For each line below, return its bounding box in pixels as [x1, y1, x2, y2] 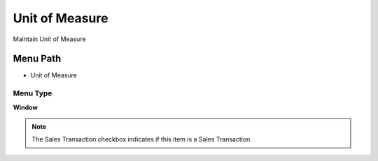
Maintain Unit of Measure [13, 35, 87, 43]
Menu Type [13, 89, 52, 98]
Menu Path [13, 53, 62, 65]
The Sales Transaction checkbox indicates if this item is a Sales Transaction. [31, 135, 252, 144]
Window [13, 103, 38, 112]
